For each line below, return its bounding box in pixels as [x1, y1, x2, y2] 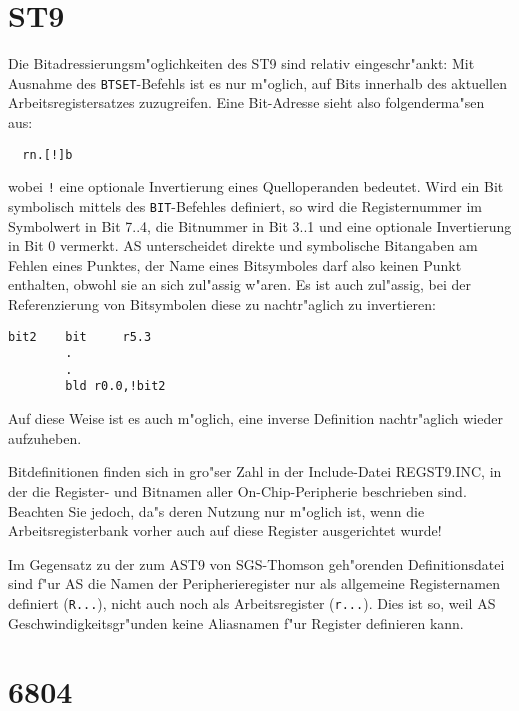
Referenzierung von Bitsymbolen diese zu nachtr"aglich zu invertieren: [8, 293, 436, 314]
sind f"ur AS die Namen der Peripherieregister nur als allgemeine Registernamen [8, 573, 500, 594]
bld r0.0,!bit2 [65, 379, 166, 394]
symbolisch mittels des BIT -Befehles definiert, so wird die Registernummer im [8, 195, 483, 216]
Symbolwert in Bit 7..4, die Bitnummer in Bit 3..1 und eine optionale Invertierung [8, 215, 512, 236]
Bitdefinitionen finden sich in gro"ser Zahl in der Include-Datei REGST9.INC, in [8, 461, 502, 482]
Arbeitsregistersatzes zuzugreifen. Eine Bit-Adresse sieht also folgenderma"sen [8, 92, 485, 113]
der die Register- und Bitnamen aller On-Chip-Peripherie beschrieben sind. [8, 480, 467, 501]
